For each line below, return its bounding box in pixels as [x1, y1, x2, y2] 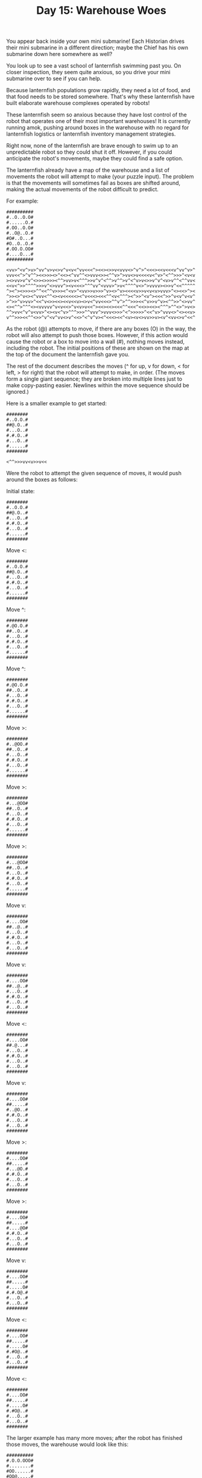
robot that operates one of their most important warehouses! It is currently [6, 118, 191, 125]
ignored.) [6, 388, 29, 396]
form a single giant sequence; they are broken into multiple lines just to [6, 375, 183, 383]
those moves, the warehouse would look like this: [6, 1441, 128, 1448]
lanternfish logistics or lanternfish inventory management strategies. [6, 130, 176, 137]
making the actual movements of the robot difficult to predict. [6, 186, 159, 193]
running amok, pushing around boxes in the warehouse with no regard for [6, 124, 189, 131]
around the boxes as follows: [6, 476, 78, 483]
